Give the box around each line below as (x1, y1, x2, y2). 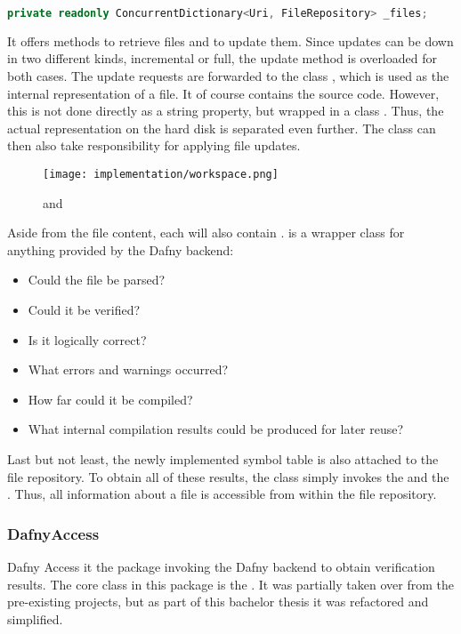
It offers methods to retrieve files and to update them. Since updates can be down (7, 31, 454, 50)
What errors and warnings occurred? (28, 360, 229, 379)
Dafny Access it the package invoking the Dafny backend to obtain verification (7, 558, 435, 576)
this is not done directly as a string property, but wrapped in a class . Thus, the (7, 101, 444, 120)
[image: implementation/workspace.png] (43, 168, 279, 181)
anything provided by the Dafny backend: (7, 240, 234, 259)
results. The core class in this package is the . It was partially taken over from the (7, 574, 454, 593)
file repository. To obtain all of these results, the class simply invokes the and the (7, 467, 449, 486)
